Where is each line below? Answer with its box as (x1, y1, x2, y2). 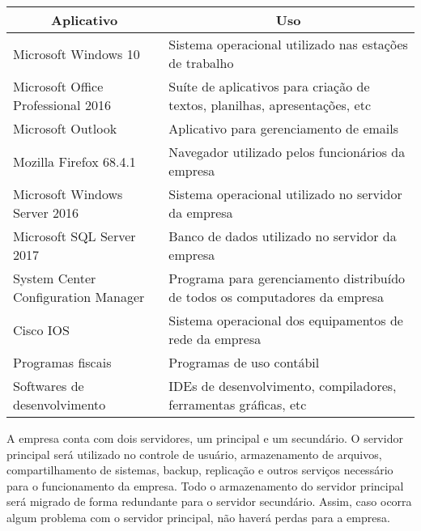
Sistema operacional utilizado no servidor (168, 185, 402, 203)
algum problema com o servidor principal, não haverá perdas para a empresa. (6, 508, 390, 525)
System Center (13, 269, 96, 287)
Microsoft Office (13, 77, 104, 96)
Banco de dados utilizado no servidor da (168, 227, 397, 245)
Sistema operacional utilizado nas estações (168, 35, 408, 53)
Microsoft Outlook (13, 119, 117, 138)
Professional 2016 (13, 96, 111, 114)
